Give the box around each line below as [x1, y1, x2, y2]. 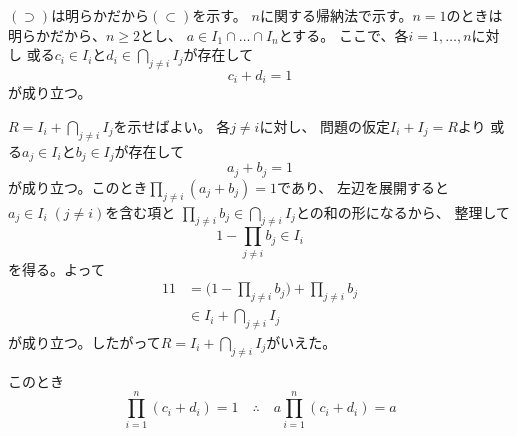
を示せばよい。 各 [113, 116, 231, 137]
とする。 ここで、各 [278, 24, 409, 45]
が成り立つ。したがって [8, 331, 161, 352]
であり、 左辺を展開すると [277, 176, 449, 197]
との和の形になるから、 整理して [295, 201, 510, 222]
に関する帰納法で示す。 [259, 5, 413, 25]
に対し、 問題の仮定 [259, 116, 391, 137]
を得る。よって [8, 258, 105, 279]
